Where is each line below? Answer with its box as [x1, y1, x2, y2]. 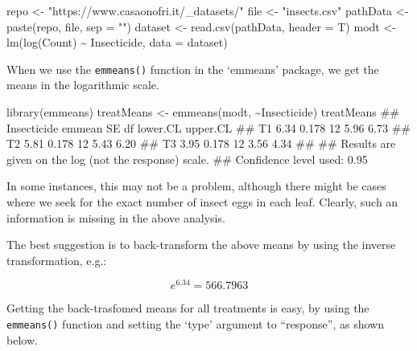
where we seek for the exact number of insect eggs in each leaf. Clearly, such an [6, 194, 398, 210]
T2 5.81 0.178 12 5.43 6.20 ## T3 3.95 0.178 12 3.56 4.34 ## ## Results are [6, 135, 396, 152]
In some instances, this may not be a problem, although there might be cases [6, 178, 386, 194]
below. [6, 331, 38, 348]
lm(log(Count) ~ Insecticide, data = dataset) [6, 34, 228, 51]
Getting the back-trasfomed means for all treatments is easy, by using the [6, 300, 370, 316]
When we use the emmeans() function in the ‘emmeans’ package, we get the [6, 60, 379, 77]
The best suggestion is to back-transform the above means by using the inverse [6, 236, 396, 253]
